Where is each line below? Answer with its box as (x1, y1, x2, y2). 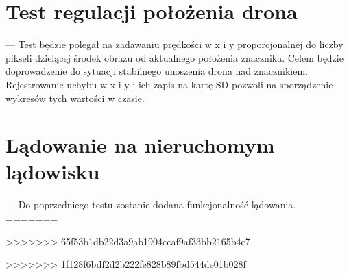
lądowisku (5, 158, 100, 186)
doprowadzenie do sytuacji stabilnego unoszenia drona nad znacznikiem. (5, 64, 308, 78)
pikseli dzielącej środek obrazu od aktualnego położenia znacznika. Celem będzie (5, 50, 344, 64)
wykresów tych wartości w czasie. (5, 90, 145, 105)
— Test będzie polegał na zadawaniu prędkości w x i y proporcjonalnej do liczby (5, 37, 344, 51)
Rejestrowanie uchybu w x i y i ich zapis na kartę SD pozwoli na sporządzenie (5, 77, 333, 91)
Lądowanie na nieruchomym (5, 131, 275, 159)
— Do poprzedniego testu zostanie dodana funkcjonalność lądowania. (5, 197, 296, 212)
